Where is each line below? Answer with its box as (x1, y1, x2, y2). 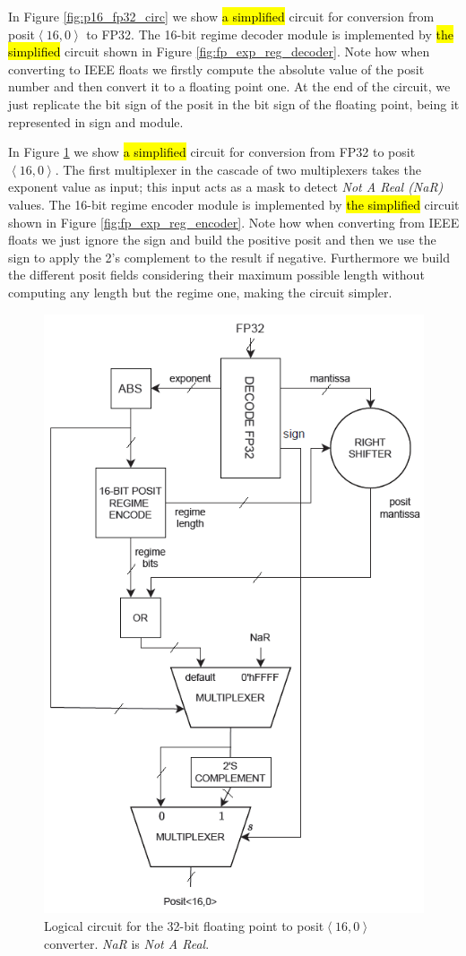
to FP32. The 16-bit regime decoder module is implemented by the (86, 24, 453, 43)
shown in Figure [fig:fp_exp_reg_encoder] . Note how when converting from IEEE (8, 212, 460, 231)
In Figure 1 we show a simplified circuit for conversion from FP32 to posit (8, 142, 416, 161)
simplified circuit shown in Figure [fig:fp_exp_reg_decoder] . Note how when (8, 42, 430, 61)
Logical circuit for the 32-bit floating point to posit (44, 916, 324, 934)
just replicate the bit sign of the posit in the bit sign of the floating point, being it (8, 94, 460, 113)
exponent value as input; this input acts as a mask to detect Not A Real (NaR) (8, 177, 444, 196)
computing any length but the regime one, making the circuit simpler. (8, 282, 393, 301)
